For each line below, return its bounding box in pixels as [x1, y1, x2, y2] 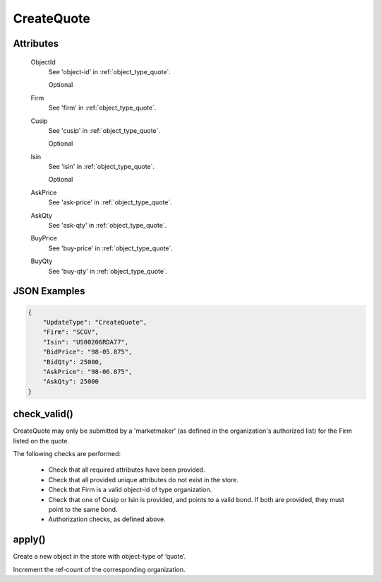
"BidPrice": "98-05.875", [42, 348, 133, 356]
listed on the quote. [13, 436, 70, 445]
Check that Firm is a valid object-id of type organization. [48, 485, 212, 494]
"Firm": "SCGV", [42, 328, 99, 336]
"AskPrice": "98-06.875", [42, 368, 133, 376]
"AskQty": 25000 [42, 378, 99, 385]
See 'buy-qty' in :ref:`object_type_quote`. [48, 267, 168, 275]
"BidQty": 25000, [42, 358, 103, 366]
